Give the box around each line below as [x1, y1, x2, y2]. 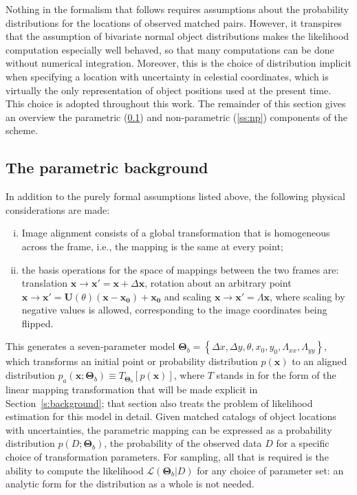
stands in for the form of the [216, 368, 336, 382]
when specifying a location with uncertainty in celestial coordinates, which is [6, 69, 329, 83]
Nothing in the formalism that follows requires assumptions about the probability [6, 2, 349, 16]
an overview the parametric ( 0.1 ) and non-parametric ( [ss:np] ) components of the [6, 109, 348, 124]
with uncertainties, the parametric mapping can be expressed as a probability [6, 422, 332, 437]
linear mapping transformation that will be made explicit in [6, 382, 258, 396]
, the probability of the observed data [104, 436, 262, 450]
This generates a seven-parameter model [6, 339, 175, 353]
